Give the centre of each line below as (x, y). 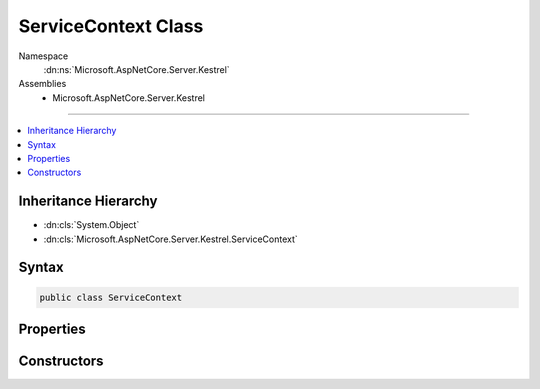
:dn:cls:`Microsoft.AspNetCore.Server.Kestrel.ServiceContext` (171, 239)
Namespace (43, 56)
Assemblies (42, 84)
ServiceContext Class (111, 26)
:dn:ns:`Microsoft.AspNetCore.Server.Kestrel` (136, 69)
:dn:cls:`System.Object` (91, 225)
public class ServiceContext (111, 297)
